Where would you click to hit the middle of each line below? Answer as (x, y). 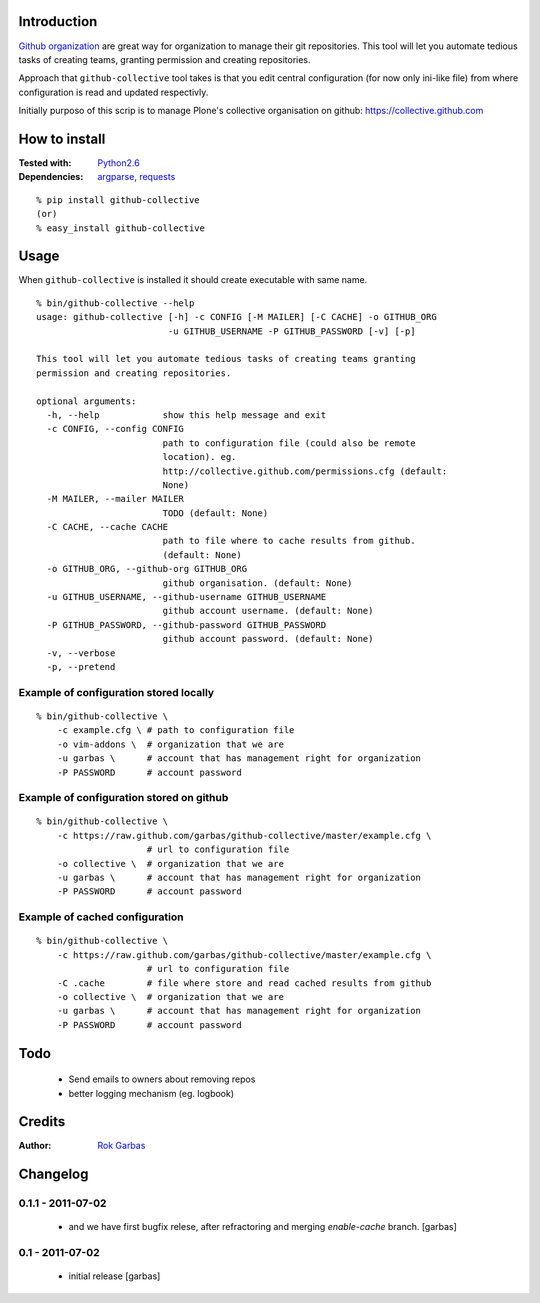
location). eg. (199, 457)
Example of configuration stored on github (123, 798)
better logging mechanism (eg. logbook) (151, 1093)
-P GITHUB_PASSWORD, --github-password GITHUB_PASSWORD (186, 624)
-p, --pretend (81, 666)
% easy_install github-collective (120, 228)
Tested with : (45, 162)
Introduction (58, 21)
